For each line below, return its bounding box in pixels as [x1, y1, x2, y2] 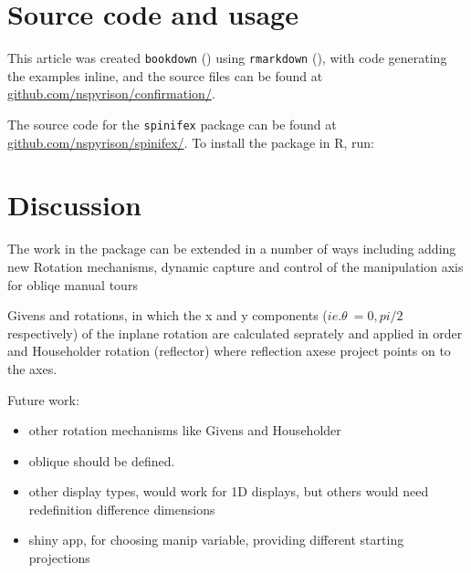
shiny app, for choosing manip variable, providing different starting [28, 530, 404, 549]
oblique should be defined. [28, 451, 175, 470]
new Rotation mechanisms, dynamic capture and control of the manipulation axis [7, 256, 464, 276]
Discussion [7, 186, 141, 224]
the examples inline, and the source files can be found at [7, 66, 323, 85]
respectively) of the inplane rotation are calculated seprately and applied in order [7, 323, 463, 342]
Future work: [7, 390, 79, 409]
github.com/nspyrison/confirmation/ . [7, 84, 215, 103]
